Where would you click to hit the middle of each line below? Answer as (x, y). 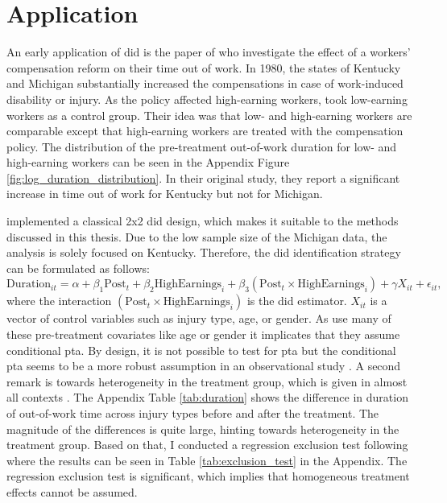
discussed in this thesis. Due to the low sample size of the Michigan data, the (197, 236)
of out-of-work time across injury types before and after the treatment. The (193, 413)
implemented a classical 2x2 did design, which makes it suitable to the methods (203, 221)
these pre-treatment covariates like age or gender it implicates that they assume (203, 334)
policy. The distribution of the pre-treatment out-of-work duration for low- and (202, 146)
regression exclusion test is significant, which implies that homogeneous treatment (208, 476)
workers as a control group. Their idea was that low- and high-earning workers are (209, 115)
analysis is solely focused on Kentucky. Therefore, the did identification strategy (204, 252)
